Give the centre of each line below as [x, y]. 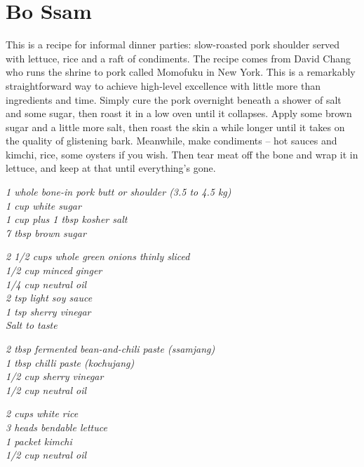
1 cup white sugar [43, 205]
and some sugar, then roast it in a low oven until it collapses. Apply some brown [179, 113]
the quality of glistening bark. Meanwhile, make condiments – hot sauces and [171, 141]
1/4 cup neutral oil [46, 284]
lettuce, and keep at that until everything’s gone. [111, 168]
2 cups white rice [42, 413]
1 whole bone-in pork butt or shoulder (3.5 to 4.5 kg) [119, 192]
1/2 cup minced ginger [54, 270]
